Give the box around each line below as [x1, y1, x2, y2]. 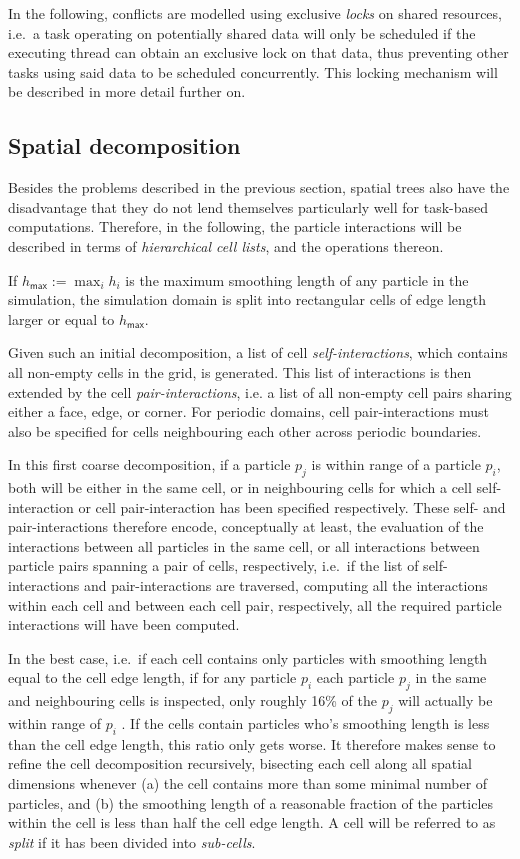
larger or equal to [8, 308, 115, 329]
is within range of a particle [311, 454, 481, 475]
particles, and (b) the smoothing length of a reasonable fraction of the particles [8, 792, 494, 813]
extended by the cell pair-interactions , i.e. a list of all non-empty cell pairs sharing [8, 381, 512, 402]
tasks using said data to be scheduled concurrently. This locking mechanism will [8, 61, 498, 82]
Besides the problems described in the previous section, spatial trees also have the [8, 177, 510, 198]
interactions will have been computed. [8, 614, 240, 635]
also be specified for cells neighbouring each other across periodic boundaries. [8, 420, 482, 441]
